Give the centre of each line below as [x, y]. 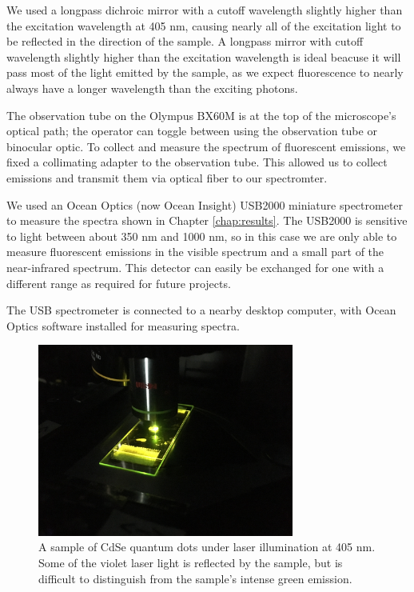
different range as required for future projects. [119, 283]
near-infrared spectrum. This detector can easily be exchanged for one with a [195, 267]
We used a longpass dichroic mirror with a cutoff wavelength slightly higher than [205, 10]
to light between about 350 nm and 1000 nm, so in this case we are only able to [202, 236]
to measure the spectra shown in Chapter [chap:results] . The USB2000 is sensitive [207, 220]
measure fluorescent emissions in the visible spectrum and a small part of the [195, 252]
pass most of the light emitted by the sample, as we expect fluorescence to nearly [205, 72]
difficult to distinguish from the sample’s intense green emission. [195, 578]
